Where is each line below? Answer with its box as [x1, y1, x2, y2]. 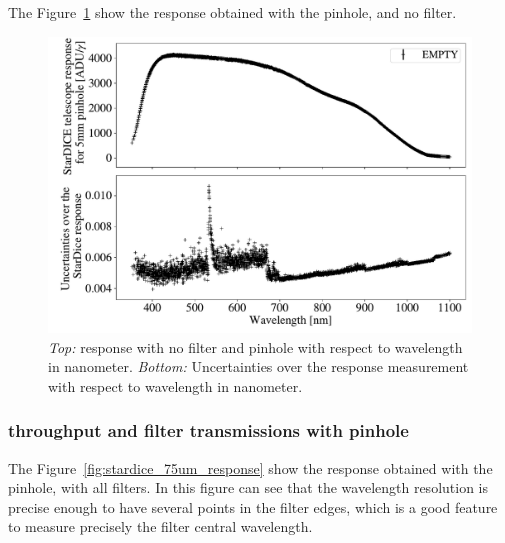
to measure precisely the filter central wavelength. [8, 516, 313, 537]
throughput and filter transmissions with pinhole [8, 418, 409, 443]
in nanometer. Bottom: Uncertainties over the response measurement [48, 356, 469, 377]
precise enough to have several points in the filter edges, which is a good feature [8, 496, 498, 517]
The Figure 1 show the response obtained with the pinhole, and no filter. [8, 2, 457, 22]
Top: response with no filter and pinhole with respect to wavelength [48, 336, 463, 357]
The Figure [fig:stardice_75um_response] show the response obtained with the [8, 457, 493, 478]
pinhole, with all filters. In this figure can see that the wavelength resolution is [8, 477, 489, 498]
